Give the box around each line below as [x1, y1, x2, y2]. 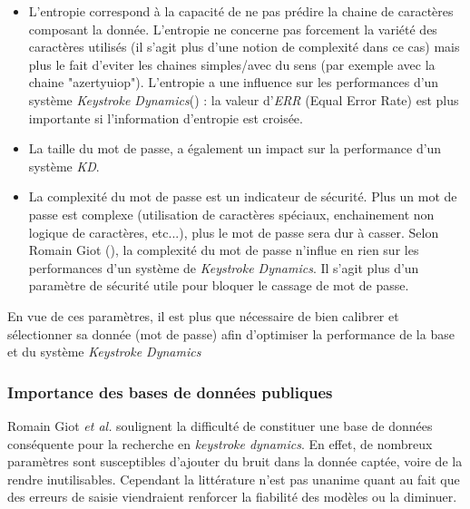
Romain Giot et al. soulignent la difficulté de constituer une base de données [7, 416, 433, 435]
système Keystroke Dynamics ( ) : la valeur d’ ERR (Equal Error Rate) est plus [28, 90, 459, 109]
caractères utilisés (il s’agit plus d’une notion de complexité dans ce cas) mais [28, 37, 460, 56]
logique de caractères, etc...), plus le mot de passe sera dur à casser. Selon [28, 222, 439, 241]
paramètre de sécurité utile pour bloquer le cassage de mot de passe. [28, 276, 409, 295]
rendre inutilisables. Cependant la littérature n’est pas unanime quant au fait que [7, 469, 460, 488]
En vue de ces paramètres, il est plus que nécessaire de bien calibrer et [7, 306, 399, 325]
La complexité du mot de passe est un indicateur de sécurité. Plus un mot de [28, 187, 457, 206]
